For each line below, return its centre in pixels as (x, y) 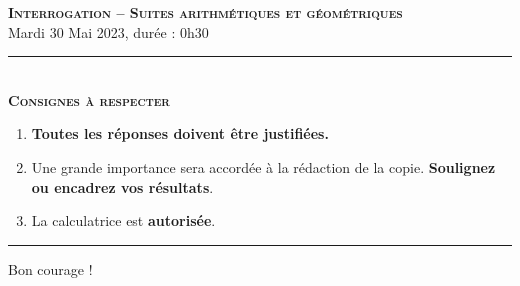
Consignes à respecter (89, 99)
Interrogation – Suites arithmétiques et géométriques (205, 12)
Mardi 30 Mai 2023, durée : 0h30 (108, 31)
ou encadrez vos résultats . (122, 186)
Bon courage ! (50, 268)
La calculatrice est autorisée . (123, 220)
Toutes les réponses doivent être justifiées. (180, 133)
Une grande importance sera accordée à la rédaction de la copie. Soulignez (263, 166)
